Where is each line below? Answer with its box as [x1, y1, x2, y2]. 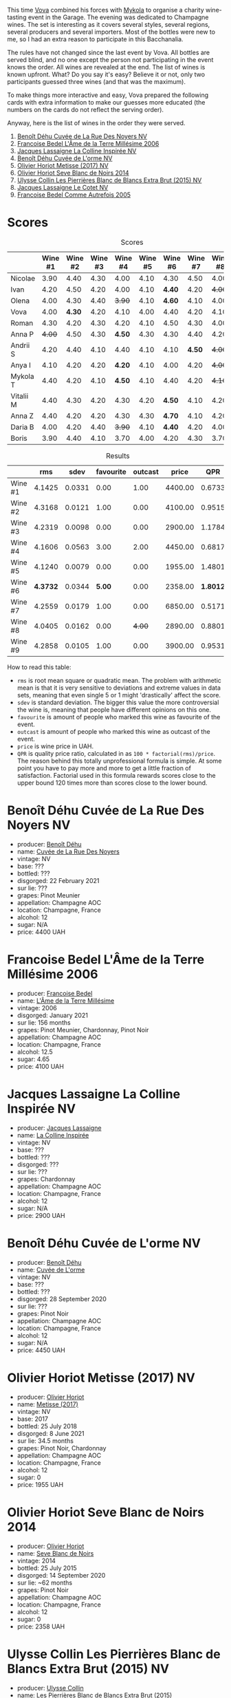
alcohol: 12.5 [16, 1047, 53, 1056]
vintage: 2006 [16, 1003, 57, 1012]
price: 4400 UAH [16, 928, 66, 936]
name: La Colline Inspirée [16, 1131, 89, 1139]
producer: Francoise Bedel [16, 989, 93, 997]
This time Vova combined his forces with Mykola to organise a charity [7, 6, 204, 14]
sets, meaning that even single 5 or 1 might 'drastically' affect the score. [16, 690, 221, 699]
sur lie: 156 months [16, 1018, 71, 1027]
